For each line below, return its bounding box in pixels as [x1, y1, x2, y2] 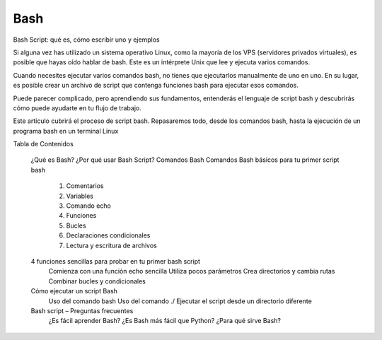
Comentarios [66, 182, 104, 190]
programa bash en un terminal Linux [13, 127, 119, 135]
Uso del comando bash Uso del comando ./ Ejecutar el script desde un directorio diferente [48, 297, 313, 305]
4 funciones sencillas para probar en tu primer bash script [30, 257, 201, 265]
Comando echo [66, 201, 111, 210]
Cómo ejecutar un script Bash [30, 287, 118, 295]
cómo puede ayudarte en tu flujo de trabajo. [13, 103, 141, 112]
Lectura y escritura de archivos [66, 241, 157, 250]
